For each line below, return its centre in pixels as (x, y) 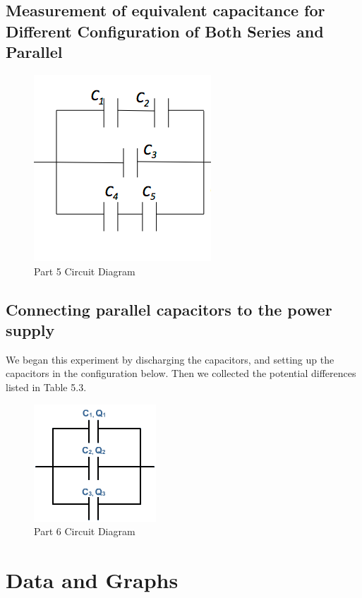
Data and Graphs (92, 579)
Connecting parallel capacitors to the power (169, 309)
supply (30, 329)
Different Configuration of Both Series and (165, 31)
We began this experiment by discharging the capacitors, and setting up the (170, 359)
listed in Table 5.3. (46, 387)
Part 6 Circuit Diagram (85, 531)
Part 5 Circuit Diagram (85, 271)
